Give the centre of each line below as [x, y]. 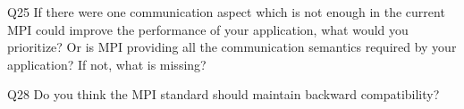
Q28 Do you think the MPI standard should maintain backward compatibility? [224, 94]
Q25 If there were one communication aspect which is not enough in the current [226, 12]
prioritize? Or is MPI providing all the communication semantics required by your [232, 47]
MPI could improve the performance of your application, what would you [208, 29]
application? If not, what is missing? [107, 64]
